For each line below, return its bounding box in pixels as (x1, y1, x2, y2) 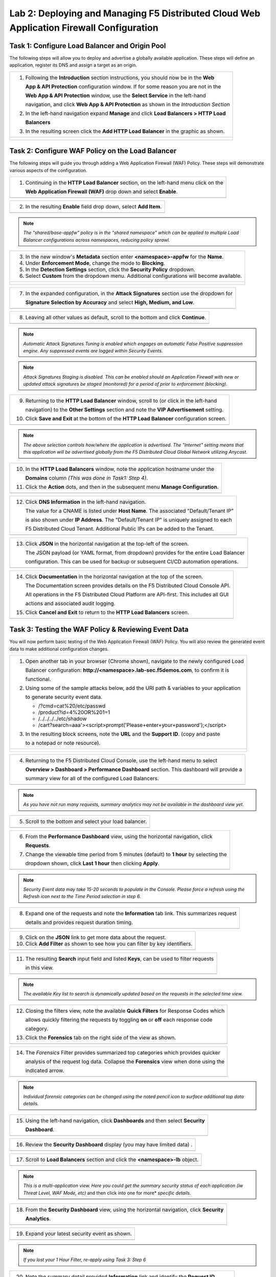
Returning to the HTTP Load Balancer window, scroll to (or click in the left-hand (25, 397, 217, 405)
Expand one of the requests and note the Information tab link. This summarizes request (25, 910, 237, 917)
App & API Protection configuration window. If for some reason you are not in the (25, 83, 221, 90)
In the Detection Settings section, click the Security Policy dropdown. (25, 266, 195, 273)
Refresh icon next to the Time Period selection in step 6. (23, 893, 142, 900)
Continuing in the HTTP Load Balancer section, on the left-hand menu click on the (25, 179, 223, 186)
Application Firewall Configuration (9, 22, 158, 33)
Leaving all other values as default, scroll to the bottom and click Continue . (25, 314, 206, 321)
